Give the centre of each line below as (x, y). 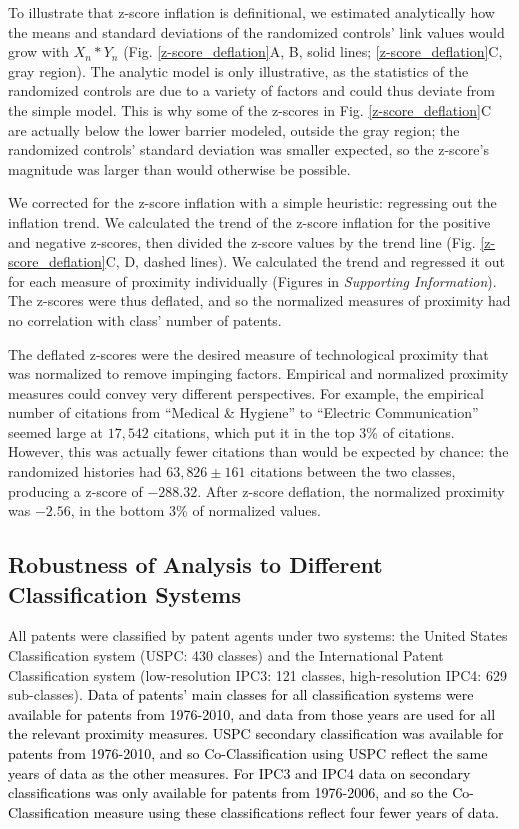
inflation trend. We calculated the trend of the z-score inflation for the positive (249, 221)
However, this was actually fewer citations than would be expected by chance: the (258, 451)
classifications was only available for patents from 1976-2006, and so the (228, 792)
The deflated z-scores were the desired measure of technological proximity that (248, 353)
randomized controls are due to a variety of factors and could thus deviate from (251, 90)
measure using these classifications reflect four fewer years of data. (296, 811)
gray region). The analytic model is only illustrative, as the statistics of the (238, 70)
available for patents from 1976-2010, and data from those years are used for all (252, 713)
